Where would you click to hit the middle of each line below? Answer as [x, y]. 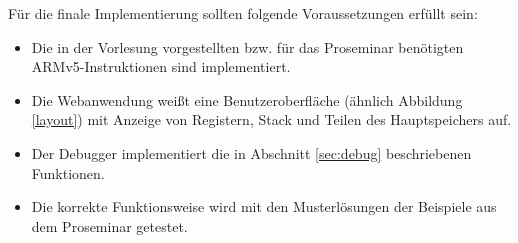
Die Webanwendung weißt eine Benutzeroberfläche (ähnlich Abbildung [247, 99]
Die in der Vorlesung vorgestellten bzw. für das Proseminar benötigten [247, 46]
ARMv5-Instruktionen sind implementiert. [161, 66]
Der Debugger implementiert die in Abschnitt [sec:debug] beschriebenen [251, 152]
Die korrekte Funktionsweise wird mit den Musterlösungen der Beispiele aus [264, 206]
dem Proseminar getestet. [109, 225]
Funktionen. [68, 172]
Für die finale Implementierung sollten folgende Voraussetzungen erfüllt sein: [243, 13]
